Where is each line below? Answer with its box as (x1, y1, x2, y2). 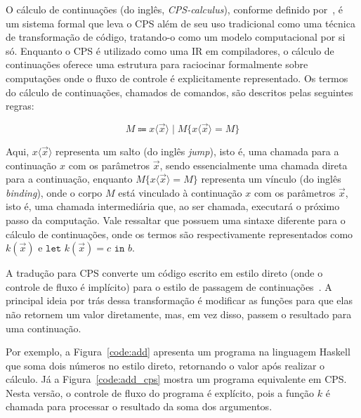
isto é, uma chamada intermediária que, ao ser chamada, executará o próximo (6, 199, 340, 214)
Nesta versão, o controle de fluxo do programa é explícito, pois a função (6, 385, 315, 400)
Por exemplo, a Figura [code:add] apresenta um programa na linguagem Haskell (6, 344, 350, 359)
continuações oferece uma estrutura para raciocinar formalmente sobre (6, 57, 308, 72)
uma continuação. (6, 320, 81, 335)
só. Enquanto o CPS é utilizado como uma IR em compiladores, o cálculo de (6, 43, 334, 58)
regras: (6, 98, 34, 113)
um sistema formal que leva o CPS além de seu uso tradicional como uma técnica (6, 15, 355, 30)
